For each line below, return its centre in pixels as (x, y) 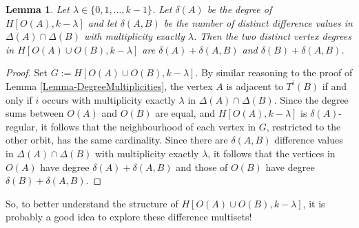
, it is (314, 203)
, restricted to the (304, 126)
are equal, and (185, 113)
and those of (202, 167)
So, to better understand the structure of (92, 203)
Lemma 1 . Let (38, 9)
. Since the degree (311, 99)
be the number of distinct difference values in (258, 22)
